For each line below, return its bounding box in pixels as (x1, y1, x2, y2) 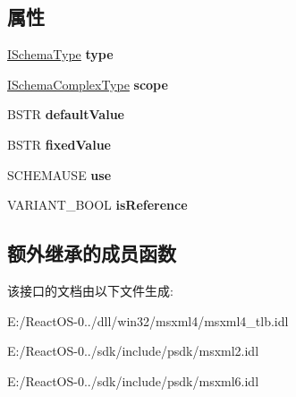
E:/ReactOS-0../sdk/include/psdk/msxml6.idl (7, 371, 259, 390)
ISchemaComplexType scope (7, 74, 168, 93)
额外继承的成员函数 (7, 239, 176, 267)
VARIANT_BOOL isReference (7, 195, 188, 214)
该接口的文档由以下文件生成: (7, 280, 173, 299)
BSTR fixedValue (7, 134, 111, 153)
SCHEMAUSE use (7, 165, 112, 184)
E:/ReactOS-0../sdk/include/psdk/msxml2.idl (7, 341, 259, 360)
